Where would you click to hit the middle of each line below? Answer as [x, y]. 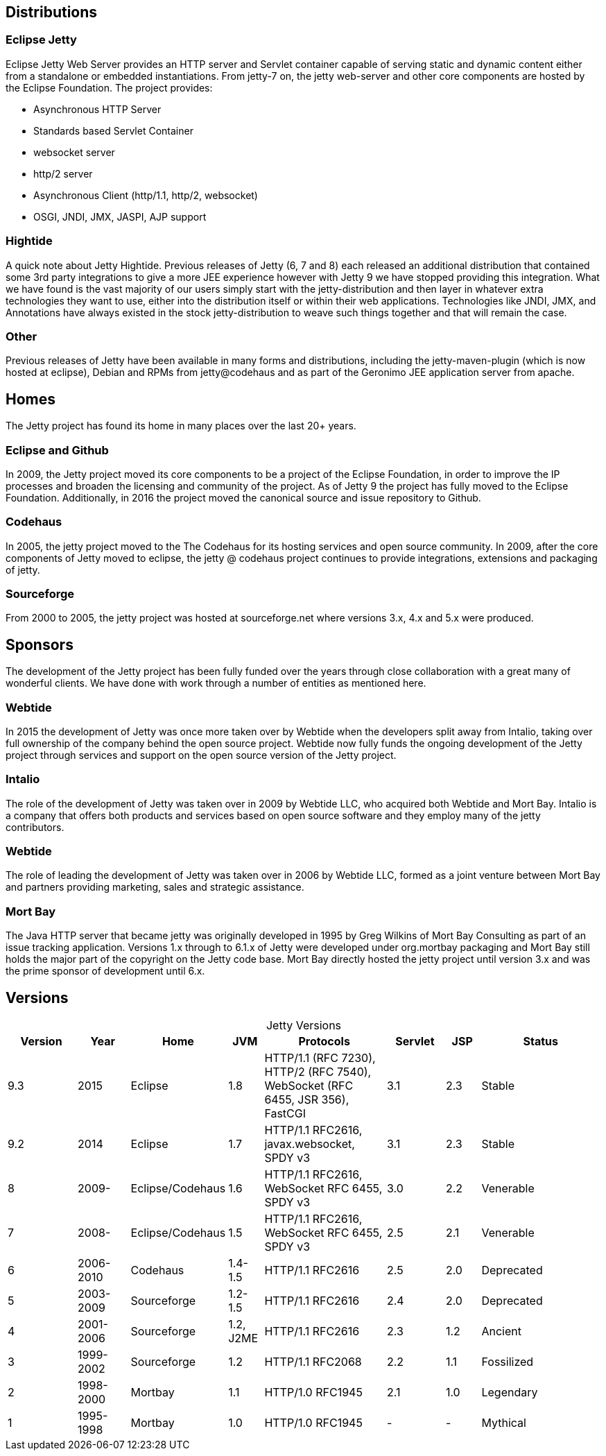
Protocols [324, 1042]
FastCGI [285, 1114]
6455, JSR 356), [307, 1100]
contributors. [35, 827]
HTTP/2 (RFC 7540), [318, 1072]
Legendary [510, 1393]
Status [540, 1042]
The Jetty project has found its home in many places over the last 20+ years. [181, 426]
